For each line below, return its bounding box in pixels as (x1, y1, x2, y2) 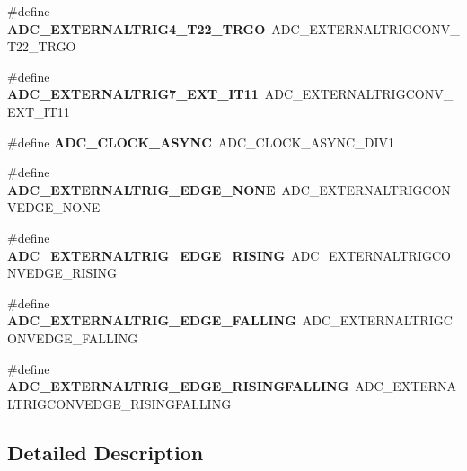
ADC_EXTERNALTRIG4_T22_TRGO (7, 19, 266, 38)
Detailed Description (7, 438, 204, 466)
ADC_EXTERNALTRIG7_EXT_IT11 (7, 84, 259, 103)
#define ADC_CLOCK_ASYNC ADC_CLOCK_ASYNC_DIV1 (7, 132, 394, 151)
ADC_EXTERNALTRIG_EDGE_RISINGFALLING (7, 377, 349, 395)
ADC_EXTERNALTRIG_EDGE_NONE (7, 180, 276, 199)
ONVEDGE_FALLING (7, 328, 138, 347)
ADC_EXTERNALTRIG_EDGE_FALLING (7, 311, 296, 330)
